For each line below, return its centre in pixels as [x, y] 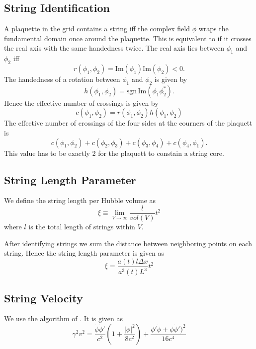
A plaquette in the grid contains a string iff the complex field [97, 29]
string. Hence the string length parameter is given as [84, 253]
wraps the [213, 29]
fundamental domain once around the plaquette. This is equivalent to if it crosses [128, 38]
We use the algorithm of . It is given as [64, 318]
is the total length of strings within [82, 227]
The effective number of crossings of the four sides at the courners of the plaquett [128, 123]
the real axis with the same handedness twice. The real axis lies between [114, 48]
